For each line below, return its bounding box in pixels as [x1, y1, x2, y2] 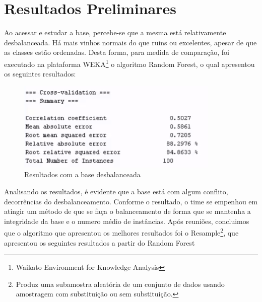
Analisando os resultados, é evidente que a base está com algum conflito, [4, 186, 228, 196]
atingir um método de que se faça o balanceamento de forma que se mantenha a [4, 206, 251, 216]
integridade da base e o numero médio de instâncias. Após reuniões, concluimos [4, 215, 249, 226]
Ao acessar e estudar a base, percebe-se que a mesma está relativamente [4, 27, 226, 38]
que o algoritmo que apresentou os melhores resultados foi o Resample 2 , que [4, 226, 239, 238]
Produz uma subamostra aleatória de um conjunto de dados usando [16, 278, 225, 289]
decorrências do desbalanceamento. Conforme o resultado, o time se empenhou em [4, 196, 258, 206]
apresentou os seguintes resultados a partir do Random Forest [4, 237, 195, 248]
